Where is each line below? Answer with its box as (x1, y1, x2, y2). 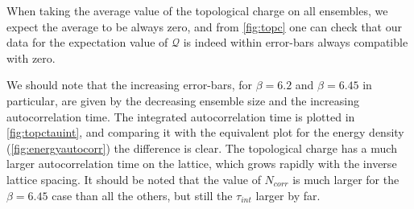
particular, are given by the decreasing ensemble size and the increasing (6, 92, 359, 109)
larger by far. (255, 186, 321, 203)
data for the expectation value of (6, 34, 168, 51)
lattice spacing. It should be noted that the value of (6, 170, 261, 187)
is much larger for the (292, 170, 400, 187)
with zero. (6, 49, 56, 66)
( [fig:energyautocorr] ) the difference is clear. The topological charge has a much (6, 139, 397, 156)
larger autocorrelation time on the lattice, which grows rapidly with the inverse (6, 155, 397, 172)
